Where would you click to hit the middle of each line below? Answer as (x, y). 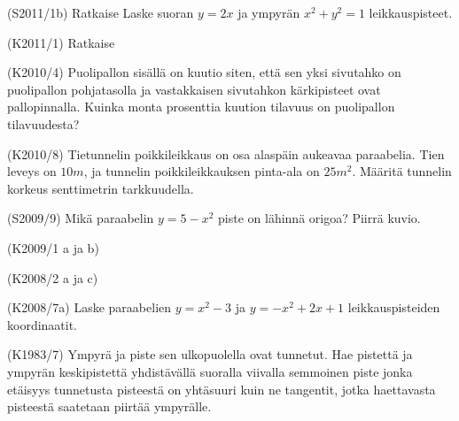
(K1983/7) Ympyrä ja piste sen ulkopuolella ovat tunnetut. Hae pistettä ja (210, 354)
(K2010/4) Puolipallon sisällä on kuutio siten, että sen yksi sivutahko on (204, 72)
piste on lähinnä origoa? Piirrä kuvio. (319, 218)
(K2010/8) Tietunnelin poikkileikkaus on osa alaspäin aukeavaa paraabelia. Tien (226, 153)
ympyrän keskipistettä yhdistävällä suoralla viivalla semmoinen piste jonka (210, 371)
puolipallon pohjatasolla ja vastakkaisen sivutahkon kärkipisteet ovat (194, 89)
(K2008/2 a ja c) (53, 277)
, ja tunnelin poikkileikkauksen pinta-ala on (202, 171)
